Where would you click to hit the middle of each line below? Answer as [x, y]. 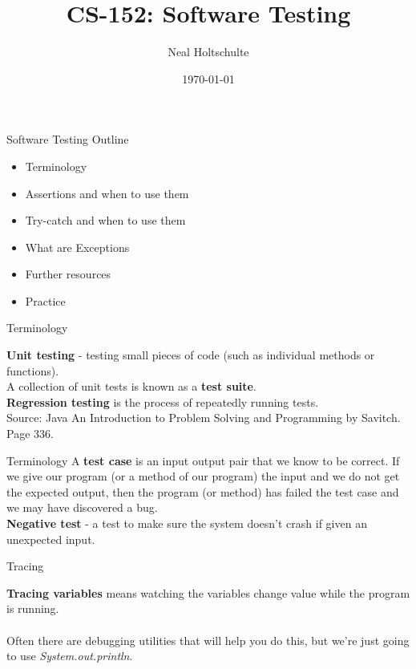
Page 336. [30, 434]
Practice [45, 300]
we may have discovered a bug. [82, 507]
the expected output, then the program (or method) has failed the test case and [203, 491]
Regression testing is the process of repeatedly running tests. [163, 401]
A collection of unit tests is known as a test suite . [131, 386]
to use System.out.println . [70, 656]
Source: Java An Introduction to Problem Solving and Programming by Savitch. [204, 418]
